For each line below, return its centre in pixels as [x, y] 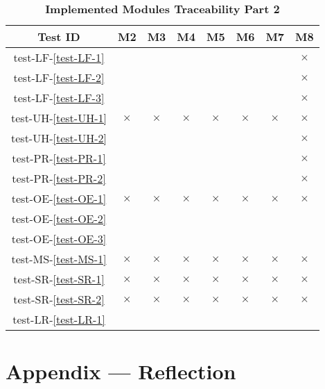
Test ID [59, 36]
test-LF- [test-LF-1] [59, 57]
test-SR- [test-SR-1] [59, 279]
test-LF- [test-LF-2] [59, 77]
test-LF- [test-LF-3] [59, 98]
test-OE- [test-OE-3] [59, 239]
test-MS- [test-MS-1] [59, 259]
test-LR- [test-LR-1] [59, 319]
